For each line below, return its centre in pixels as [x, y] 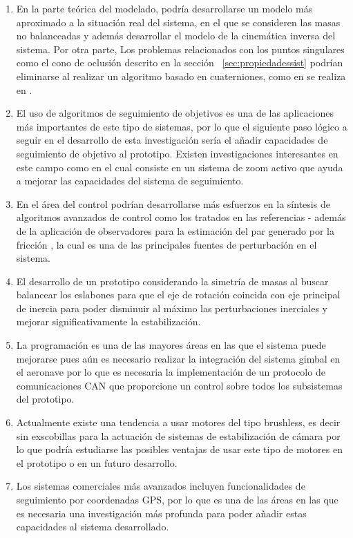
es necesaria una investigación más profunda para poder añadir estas [161, 513]
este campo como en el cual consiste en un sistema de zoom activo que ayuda [180, 167]
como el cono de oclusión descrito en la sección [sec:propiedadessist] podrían [180, 63]
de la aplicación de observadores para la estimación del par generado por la [175, 230]
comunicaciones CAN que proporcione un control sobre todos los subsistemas [179, 385]
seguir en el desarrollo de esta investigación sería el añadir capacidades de [172, 140]
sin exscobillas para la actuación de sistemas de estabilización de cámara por [178, 435]
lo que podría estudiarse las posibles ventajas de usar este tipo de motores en [179, 449]
